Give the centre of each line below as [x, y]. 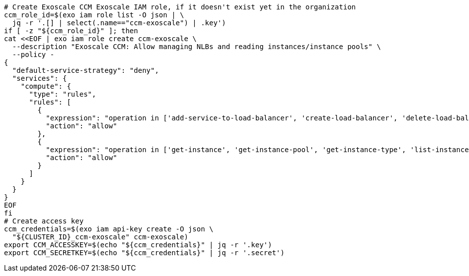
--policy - [33, 55]
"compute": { [46, 86]
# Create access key [44, 221]
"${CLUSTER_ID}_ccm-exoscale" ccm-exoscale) [100, 237]
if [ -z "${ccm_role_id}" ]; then [71, 31]
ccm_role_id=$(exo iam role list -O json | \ [94, 15]
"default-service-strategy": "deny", [85, 70]
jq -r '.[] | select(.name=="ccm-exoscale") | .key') [119, 23]
